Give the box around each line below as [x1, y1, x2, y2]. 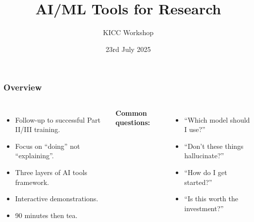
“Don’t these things [184, 140, 244, 151]
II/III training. [15, 124, 60, 134]
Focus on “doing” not [15, 140, 80, 151]
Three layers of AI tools [15, 167, 88, 177]
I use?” [184, 124, 205, 134]
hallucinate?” [184, 150, 224, 161]
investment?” [184, 203, 224, 213]
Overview [3, 81, 42, 93]
